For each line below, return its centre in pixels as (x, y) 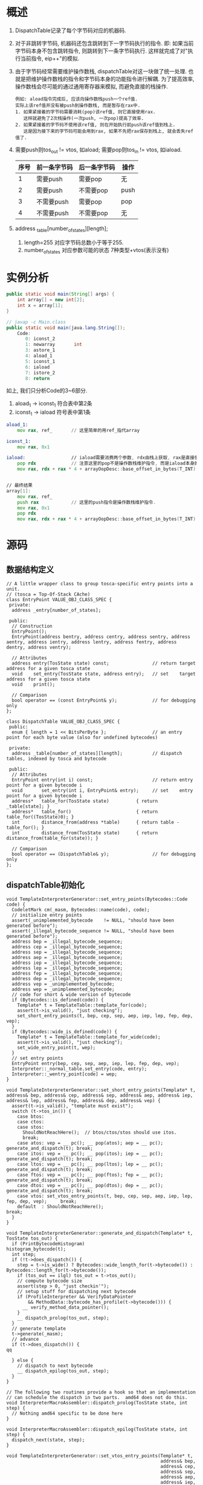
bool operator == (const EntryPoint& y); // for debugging (104, 700)
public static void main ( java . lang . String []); (66, 328)
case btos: (31, 1117)
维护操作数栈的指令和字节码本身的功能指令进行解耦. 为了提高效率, (113, 79)
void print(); (34, 685)
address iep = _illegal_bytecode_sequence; (67, 963)
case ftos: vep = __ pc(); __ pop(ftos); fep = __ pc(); (90, 1175)
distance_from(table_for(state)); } (52, 839)
